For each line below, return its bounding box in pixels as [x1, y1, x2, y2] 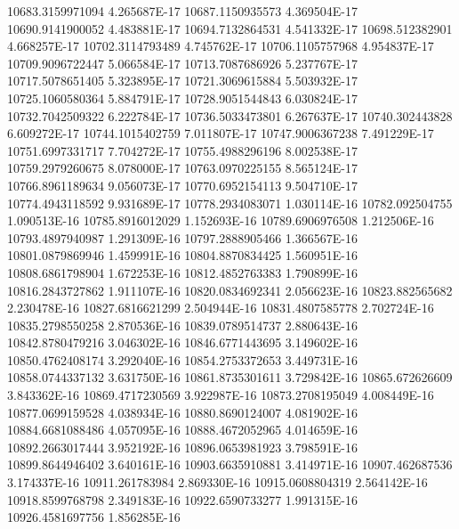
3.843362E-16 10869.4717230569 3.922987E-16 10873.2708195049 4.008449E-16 [7, 386, 434, 404]
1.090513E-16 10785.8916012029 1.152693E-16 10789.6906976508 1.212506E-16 [7, 211, 434, 230]
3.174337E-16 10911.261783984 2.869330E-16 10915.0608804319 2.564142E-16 [7, 473, 428, 492]
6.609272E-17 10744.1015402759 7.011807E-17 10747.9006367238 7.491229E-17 [7, 124, 434, 142]
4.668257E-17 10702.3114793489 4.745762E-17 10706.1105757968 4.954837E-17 [7, 37, 434, 55]
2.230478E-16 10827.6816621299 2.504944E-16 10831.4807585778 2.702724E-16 [7, 298, 434, 317]
